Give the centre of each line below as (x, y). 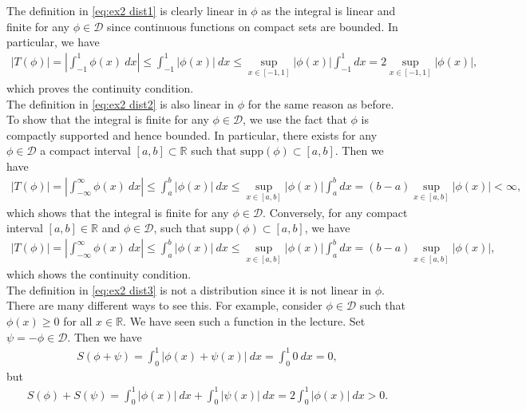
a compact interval (85, 150)
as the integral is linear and (328, 10)
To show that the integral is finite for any (108, 119)
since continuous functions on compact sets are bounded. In (252, 26)
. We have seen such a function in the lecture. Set (244, 321)
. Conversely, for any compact (335, 212)
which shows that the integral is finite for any (118, 212)
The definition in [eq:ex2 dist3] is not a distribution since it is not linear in (189, 289)
